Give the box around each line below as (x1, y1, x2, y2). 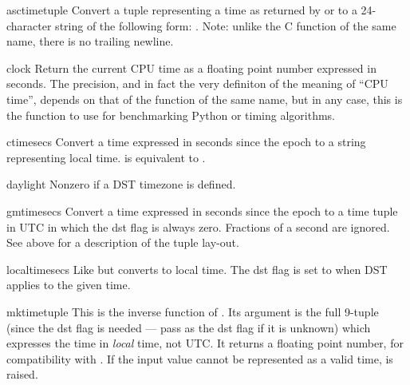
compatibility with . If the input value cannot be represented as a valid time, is (6, 350, 393, 367)
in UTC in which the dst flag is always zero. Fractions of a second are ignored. (6, 218, 390, 235)
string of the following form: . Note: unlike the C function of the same (55, 17, 396, 34)
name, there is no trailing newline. (6, 33, 174, 50)
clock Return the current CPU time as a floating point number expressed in (6, 59, 376, 76)
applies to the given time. (6, 276, 131, 293)
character (6, 17, 52, 34)
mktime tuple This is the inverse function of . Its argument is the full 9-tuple (6, 303, 379, 320)
